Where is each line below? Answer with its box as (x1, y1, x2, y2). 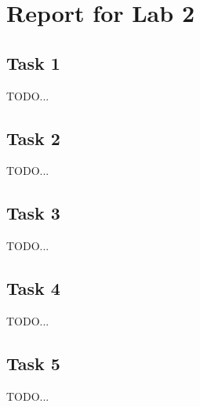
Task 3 (6, 201, 60, 225)
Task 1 (6, 50, 60, 74)
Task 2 (6, 125, 60, 150)
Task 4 (6, 276, 60, 300)
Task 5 (6, 351, 60, 375)
